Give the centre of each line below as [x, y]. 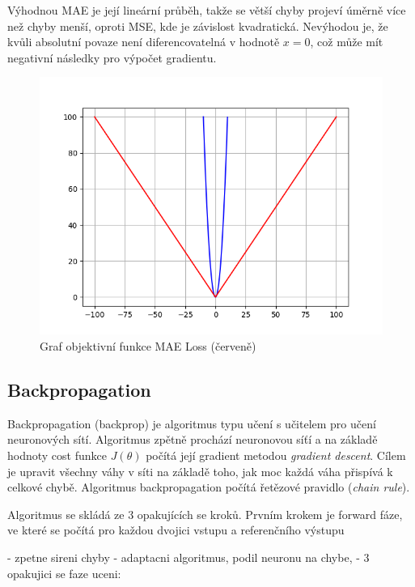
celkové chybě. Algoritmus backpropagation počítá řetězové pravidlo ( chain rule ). [209, 487]
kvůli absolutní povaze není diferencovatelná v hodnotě [144, 42]
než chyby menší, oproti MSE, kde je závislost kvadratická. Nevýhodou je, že [198, 26]
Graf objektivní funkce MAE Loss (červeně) [148, 345]
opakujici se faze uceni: [64, 573]
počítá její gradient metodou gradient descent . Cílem [276, 455]
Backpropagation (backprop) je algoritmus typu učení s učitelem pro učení [192, 423]
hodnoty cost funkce [57, 455]
